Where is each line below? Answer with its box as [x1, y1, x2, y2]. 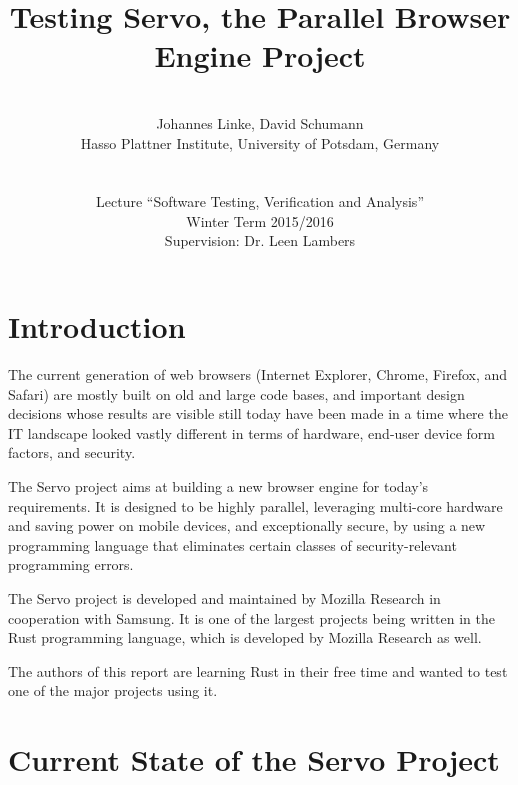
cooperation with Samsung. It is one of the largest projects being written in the [8, 607, 495, 628]
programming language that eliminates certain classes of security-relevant [8, 534, 457, 555]
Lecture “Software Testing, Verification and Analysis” [96, 191, 424, 212]
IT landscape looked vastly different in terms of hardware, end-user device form [8, 422, 496, 443]
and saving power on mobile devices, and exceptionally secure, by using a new [8, 515, 486, 536]
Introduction [8, 306, 186, 347]
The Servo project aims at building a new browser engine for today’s [8, 475, 429, 496]
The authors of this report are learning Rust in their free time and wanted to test [8, 660, 508, 681]
